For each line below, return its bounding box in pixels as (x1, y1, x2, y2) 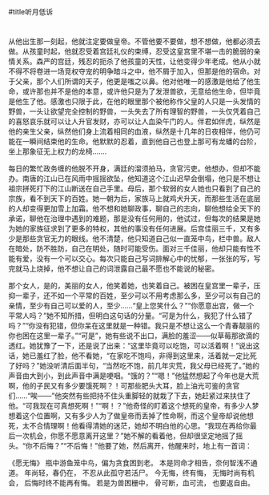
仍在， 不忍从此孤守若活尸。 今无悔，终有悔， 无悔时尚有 (58, 468, 248, 478)
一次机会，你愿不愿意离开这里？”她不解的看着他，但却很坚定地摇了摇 (14, 431, 243, 441)
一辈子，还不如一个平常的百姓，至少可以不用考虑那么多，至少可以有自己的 (14, 291, 261, 300)
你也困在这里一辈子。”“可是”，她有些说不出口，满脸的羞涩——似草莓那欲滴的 (8, 331, 260, 340)
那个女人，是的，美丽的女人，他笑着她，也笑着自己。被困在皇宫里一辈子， (8, 281, 254, 291)
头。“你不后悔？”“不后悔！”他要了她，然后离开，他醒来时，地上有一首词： (8, 441, 252, 451)
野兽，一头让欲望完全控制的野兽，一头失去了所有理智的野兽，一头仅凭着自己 (8, 107, 261, 116)
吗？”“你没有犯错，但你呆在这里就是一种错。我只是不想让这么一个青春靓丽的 (8, 321, 260, 331)
